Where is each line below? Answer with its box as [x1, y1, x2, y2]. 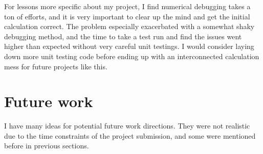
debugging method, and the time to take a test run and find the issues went [4, 31, 242, 41]
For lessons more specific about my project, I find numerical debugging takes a [4, 1, 251, 11]
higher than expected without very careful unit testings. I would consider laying [4, 41, 254, 52]
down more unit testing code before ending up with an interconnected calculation [4, 50, 259, 61]
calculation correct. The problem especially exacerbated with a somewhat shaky [4, 21, 255, 32]
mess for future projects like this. [4, 61, 107, 71]
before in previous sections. [4, 140, 89, 151]
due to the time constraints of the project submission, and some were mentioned [4, 130, 256, 141]
